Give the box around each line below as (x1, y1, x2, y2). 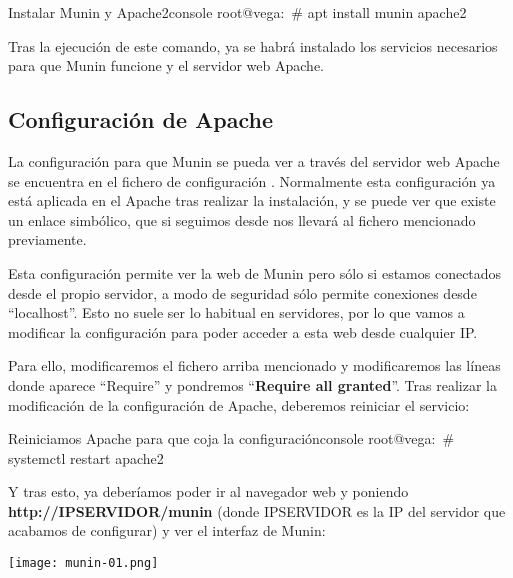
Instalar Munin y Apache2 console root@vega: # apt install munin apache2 (8, 2, 467, 22)
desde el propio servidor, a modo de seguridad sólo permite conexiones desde (8, 282, 477, 303)
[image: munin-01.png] (8, 556, 159, 571)
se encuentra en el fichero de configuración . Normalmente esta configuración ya (8, 170, 496, 191)
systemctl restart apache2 (8, 447, 164, 468)
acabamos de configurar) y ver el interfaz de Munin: (8, 520, 326, 541)
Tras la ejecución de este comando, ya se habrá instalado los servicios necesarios (8, 35, 498, 56)
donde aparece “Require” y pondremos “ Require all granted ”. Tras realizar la (8, 374, 497, 395)
